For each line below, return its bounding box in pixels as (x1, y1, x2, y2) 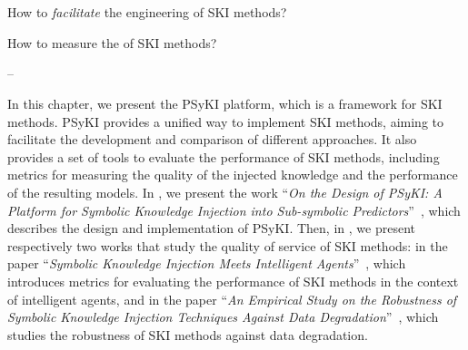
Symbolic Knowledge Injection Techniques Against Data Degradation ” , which (7, 307, 439, 326)
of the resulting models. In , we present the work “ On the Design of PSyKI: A (7, 182, 443, 201)
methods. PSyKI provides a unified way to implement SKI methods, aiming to (7, 112, 443, 131)
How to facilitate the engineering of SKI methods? (7, 3, 287, 22)
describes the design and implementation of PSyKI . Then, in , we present (7, 219, 415, 238)
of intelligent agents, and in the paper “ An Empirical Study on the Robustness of (7, 289, 457, 308)
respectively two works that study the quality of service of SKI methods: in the (7, 236, 448, 255)
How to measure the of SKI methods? (7, 33, 217, 52)
